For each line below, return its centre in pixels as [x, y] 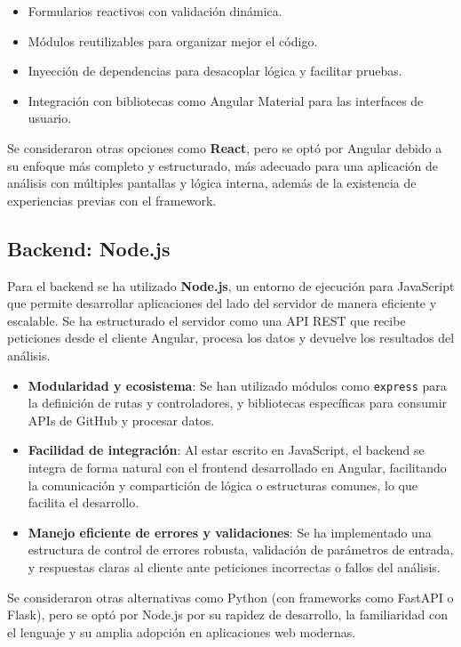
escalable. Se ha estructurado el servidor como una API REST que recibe [207, 320]
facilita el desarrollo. [83, 502]
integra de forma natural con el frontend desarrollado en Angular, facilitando [237, 467]
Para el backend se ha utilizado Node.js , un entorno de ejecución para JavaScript [231, 285]
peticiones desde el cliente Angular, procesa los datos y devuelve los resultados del [231, 338]
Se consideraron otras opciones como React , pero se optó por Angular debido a [225, 147]
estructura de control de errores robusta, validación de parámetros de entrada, [241, 550]
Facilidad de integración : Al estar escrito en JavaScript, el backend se [226, 450]
